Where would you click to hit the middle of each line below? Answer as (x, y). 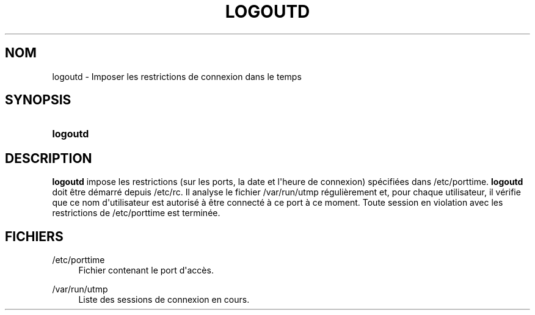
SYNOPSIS (38, 100)
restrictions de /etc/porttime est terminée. (136, 213)
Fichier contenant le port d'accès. (146, 270)
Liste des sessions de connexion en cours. (164, 300)
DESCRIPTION (49, 158)
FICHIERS (34, 236)
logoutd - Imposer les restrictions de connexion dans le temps (177, 76)
